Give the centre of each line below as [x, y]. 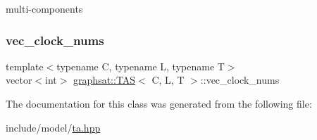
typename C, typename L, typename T [141, 66]
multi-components [44, 8]
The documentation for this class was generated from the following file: [159, 103]
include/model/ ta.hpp [53, 127]
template [25, 66]
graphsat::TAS [105, 80]
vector [19, 80]
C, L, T [168, 80]
